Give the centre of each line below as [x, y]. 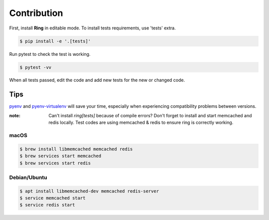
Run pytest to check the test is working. [50, 54]
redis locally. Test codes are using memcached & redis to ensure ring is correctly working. [141, 123]
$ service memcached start [53, 198]
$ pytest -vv [36, 67]
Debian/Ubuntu [28, 177]
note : [15, 115]
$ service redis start [47, 205]
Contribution [36, 13]
